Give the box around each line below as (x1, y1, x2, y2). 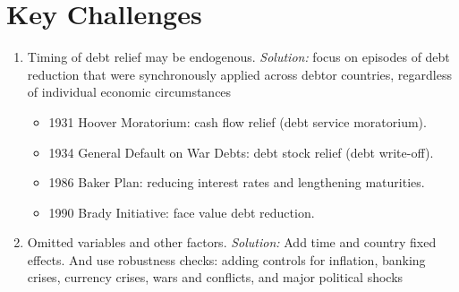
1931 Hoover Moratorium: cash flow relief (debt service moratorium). (48, 112, 427, 131)
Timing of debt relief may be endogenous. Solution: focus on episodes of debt (27, 47, 450, 66)
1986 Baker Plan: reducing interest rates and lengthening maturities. (48, 173, 425, 192)
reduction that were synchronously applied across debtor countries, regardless (27, 64, 452, 83)
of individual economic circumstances (27, 82, 232, 101)
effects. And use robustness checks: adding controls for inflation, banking (27, 250, 426, 269)
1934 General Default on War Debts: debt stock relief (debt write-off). (48, 142, 434, 161)
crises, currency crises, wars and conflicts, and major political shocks (27, 268, 404, 287)
